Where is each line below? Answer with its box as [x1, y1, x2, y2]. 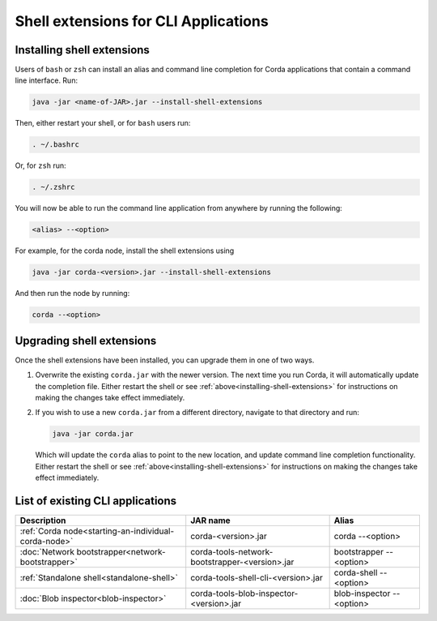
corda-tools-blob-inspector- [190, 588, 299, 599]
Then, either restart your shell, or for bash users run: [15, 118, 191, 128]
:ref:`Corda [19, 525, 62, 537]
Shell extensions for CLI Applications [15, 12, 269, 30]
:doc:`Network [19, 546, 74, 557]
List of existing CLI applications [15, 494, 177, 508]
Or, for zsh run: [15, 161, 66, 170]
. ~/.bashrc [32, 140, 80, 149]
